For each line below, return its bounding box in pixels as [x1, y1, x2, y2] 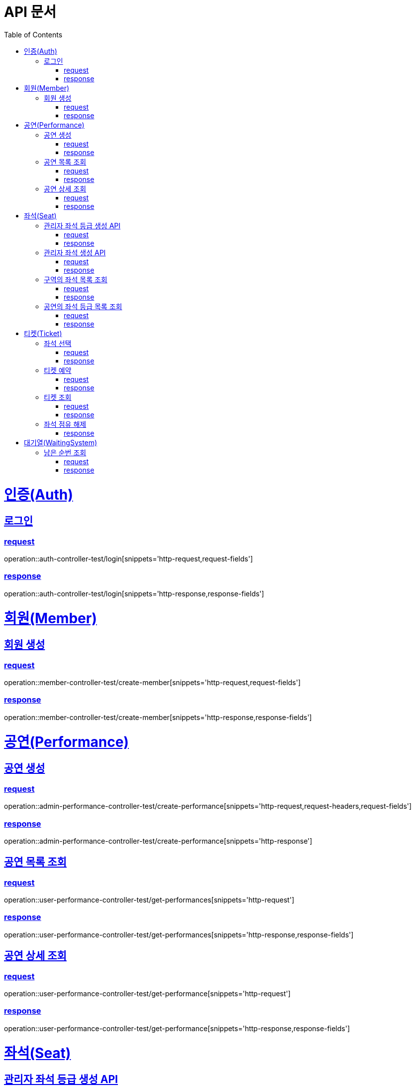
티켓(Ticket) [24, 329, 62, 338]
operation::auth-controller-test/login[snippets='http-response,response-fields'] [4, 589, 264, 598]
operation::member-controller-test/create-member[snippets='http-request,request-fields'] [4, 678, 301, 687]
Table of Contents [4, 30, 63, 39]
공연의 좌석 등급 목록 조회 [44, 302, 122, 311]
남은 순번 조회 [44, 448, 87, 457]
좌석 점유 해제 [44, 419, 87, 428]
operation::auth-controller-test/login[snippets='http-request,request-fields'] [4, 554, 253, 563]
